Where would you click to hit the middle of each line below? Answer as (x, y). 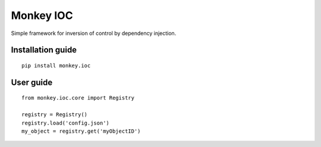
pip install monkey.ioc (56, 65)
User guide (32, 82)
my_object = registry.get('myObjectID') (81, 131)
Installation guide (44, 50)
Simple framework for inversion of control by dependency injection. (94, 33)
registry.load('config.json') (66, 123)
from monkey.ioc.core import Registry (78, 98)
